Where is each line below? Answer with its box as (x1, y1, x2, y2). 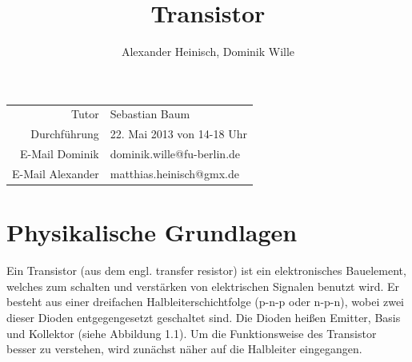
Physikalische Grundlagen (6, 216, 298, 249)
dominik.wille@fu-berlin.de (110, 145, 241, 162)
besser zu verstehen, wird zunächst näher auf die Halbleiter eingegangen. (6, 340, 362, 357)
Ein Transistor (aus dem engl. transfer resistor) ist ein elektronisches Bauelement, (6, 262, 406, 279)
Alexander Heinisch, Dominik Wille (121, 43, 295, 60)
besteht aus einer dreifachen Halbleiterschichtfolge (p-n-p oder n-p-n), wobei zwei (6, 293, 404, 310)
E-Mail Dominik (19, 145, 99, 162)
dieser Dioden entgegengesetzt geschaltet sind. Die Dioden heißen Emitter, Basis (6, 309, 401, 325)
